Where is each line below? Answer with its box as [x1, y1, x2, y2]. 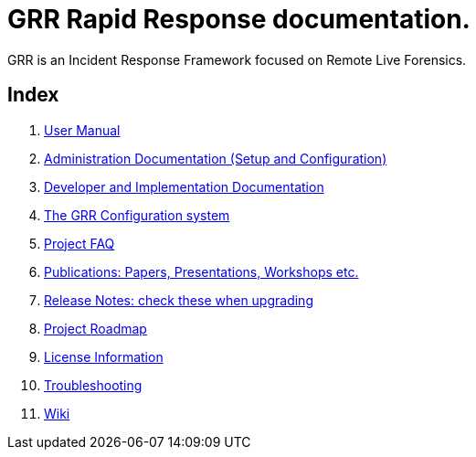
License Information [44, 348, 164, 365]
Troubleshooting [44, 377, 143, 393]
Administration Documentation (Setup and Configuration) [44, 150, 387, 166]
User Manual [44, 122, 121, 138]
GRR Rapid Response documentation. [7, 4, 471, 35]
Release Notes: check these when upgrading [44, 292, 313, 308]
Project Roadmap [44, 320, 147, 336]
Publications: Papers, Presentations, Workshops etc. [44, 263, 359, 280]
